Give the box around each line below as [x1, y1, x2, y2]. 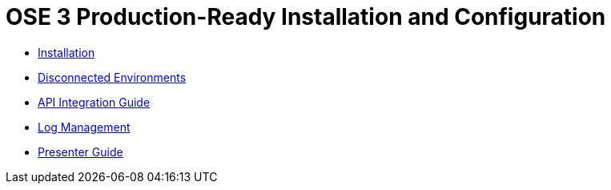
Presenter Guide [38, 144, 123, 159]
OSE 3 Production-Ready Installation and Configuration [6, 3, 606, 30]
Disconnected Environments [38, 70, 187, 84]
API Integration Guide [38, 95, 151, 109]
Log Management [38, 119, 131, 134]
